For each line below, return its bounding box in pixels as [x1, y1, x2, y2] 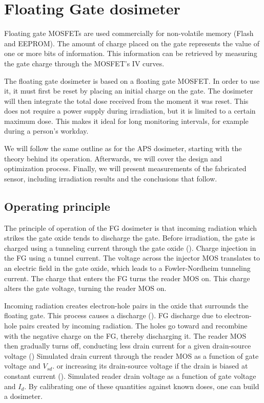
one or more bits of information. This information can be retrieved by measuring [4, 48, 257, 59]
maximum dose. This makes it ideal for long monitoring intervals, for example [4, 115, 249, 126]
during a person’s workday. [4, 125, 89, 136]
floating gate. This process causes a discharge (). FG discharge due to [4, 310, 222, 321]
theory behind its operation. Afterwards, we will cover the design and [4, 153, 222, 163]
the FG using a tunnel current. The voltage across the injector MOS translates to [4, 252, 260, 263]
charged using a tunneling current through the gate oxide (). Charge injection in [4, 242, 256, 253]
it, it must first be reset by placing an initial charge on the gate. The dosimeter [4, 85, 253, 96]
